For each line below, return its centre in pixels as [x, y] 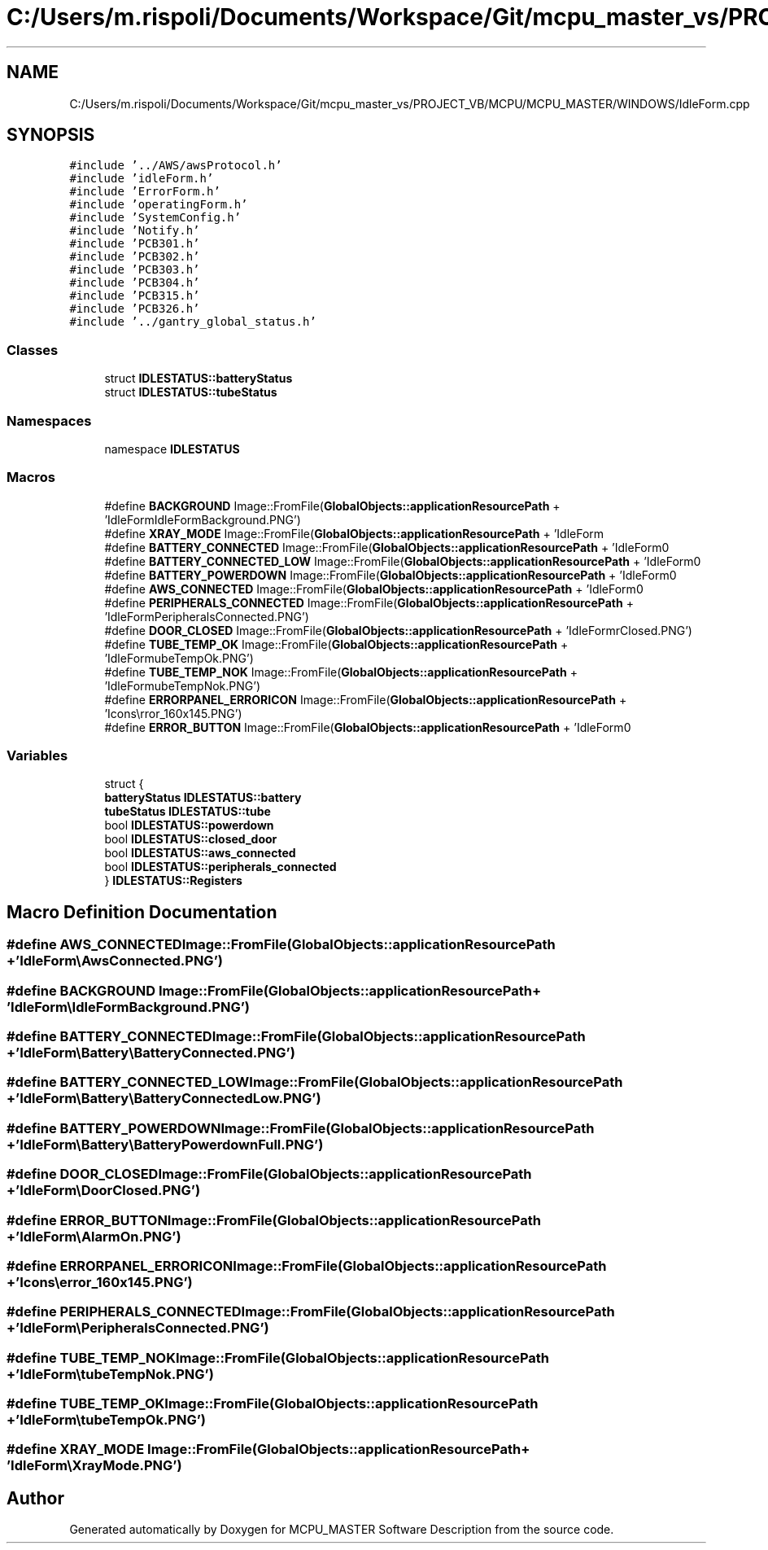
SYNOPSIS [51, 135]
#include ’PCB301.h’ [135, 244]
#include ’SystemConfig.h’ [155, 218]
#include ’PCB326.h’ [135, 309]
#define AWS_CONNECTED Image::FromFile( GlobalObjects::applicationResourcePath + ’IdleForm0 [374, 589]
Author [35, 1498]
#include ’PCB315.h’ [135, 296]
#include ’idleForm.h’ [142, 179]
